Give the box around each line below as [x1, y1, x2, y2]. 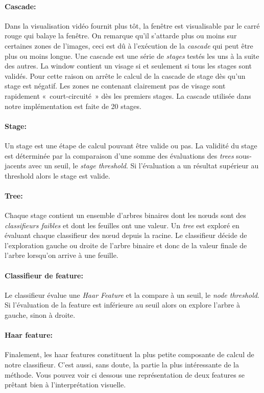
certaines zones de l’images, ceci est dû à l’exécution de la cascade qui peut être [5, 40, 253, 51]
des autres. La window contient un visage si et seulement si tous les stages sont [5, 60, 252, 71]
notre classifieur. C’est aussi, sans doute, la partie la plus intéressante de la [5, 359, 239, 370]
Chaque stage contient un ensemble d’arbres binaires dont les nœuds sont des [5, 210, 246, 221]
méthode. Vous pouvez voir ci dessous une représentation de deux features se [5, 369, 245, 380]
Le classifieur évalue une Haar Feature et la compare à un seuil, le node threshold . [5, 289, 259, 300]
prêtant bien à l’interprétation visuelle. [5, 379, 126, 390]
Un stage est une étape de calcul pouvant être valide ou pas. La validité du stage [5, 140, 257, 150]
